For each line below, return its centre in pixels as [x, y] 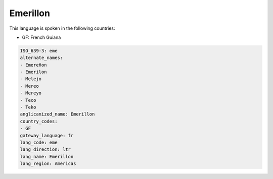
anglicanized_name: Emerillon [57, 114]
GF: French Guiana [41, 37]
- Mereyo [31, 93]
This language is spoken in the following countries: [62, 28]
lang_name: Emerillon [47, 157]
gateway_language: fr [47, 135]
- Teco [28, 100]
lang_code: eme [39, 142]
